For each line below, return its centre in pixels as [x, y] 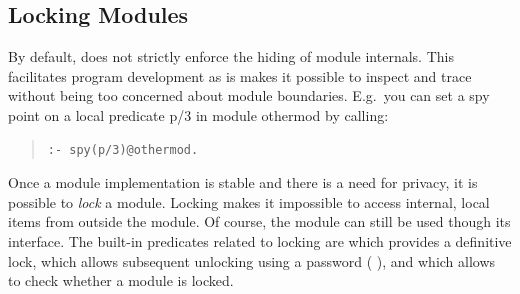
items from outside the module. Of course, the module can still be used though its [259, 221]
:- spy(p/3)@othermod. [123, 149]
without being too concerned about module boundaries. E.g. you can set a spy [249, 95]
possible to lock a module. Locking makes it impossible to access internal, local [249, 201]
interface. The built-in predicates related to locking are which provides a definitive [260, 240]
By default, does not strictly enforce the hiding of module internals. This [231, 56]
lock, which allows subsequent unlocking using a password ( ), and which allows [252, 260]
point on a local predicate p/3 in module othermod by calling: [198, 114]
